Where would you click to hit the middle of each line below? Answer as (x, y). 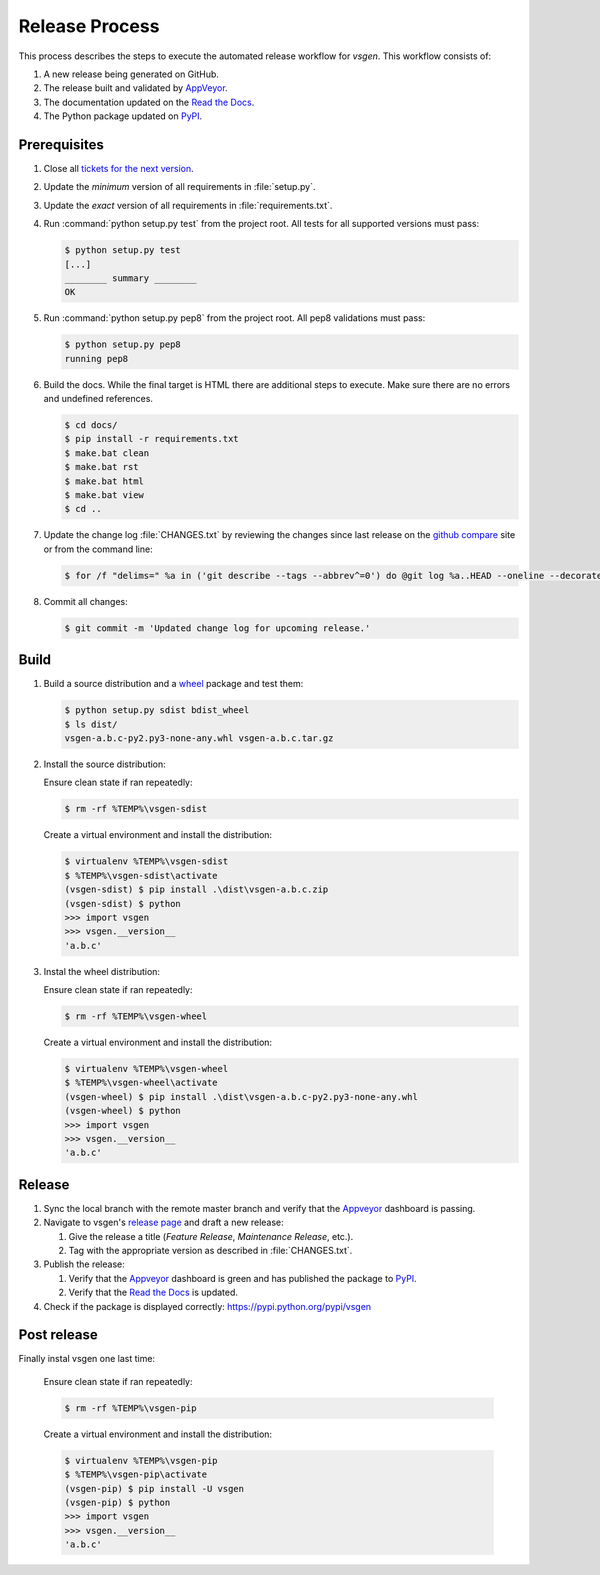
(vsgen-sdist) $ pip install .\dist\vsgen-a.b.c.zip (196, 889)
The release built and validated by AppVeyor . (136, 88)
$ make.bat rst (101, 467)
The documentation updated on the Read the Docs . (149, 102)
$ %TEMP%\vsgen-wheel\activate (141, 1083)
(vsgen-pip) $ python (117, 1502)
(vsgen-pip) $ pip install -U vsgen (154, 1488)
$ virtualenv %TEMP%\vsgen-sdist (146, 861)
